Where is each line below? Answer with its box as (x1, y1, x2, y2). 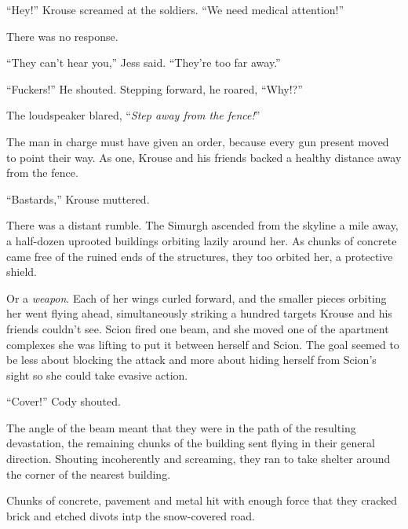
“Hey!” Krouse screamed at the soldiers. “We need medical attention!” (6, 2, 344, 17)
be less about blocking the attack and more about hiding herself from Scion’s (6, 351, 377, 368)
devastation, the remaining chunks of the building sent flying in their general (6, 435, 375, 451)
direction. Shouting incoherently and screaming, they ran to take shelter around (6, 450, 391, 467)
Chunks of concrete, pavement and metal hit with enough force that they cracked (6, 492, 397, 509)
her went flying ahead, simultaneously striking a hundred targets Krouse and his (6, 305, 392, 321)
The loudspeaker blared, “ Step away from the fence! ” (6, 107, 260, 123)
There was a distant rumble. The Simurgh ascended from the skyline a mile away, (6, 217, 399, 233)
